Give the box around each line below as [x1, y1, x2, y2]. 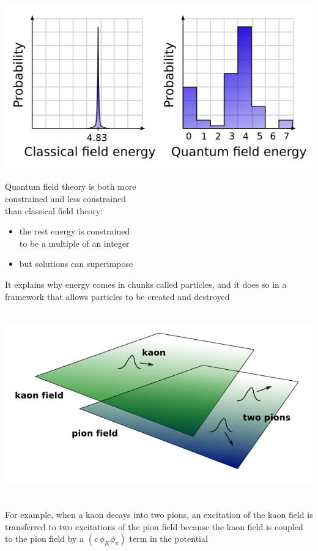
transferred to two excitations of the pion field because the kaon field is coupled [5, 520, 303, 533]
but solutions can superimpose [19, 257, 133, 270]
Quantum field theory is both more [5, 180, 136, 193]
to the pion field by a [5, 532, 84, 545]
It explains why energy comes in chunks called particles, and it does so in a [5, 277, 287, 290]
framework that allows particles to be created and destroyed [5, 290, 230, 302]
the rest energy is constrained [19, 225, 130, 238]
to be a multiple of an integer [19, 236, 130, 249]
